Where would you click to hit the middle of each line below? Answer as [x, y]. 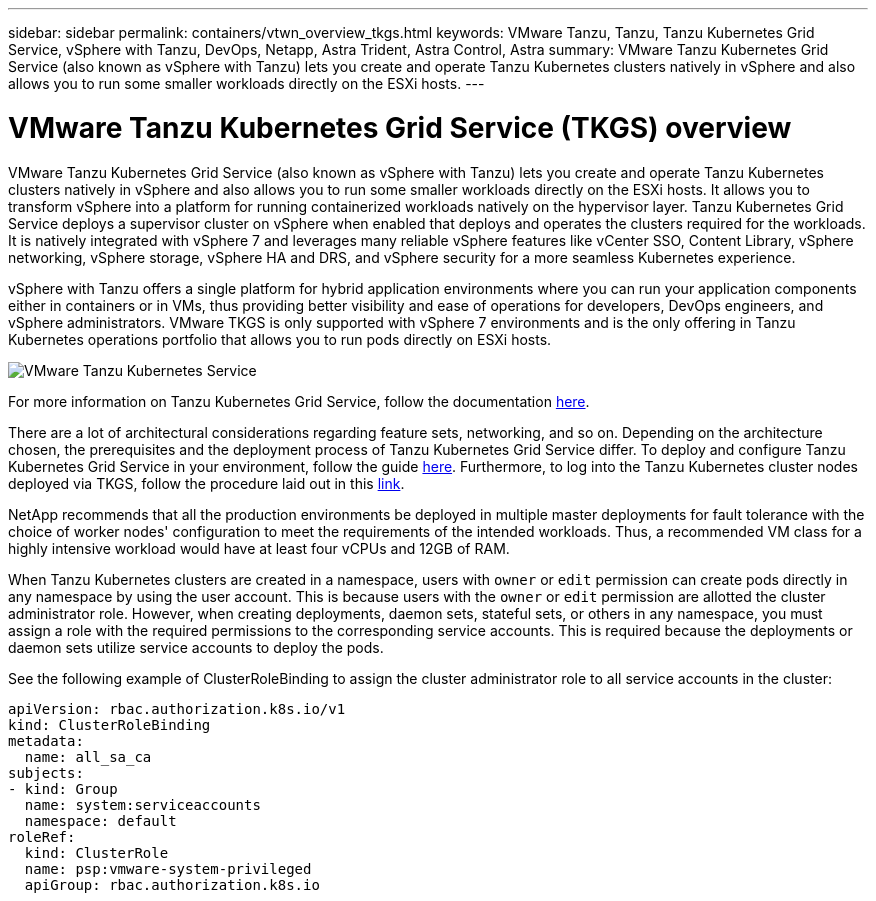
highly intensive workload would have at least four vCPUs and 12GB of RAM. [259, 548]
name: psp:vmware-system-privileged [168, 868]
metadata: [46, 740]
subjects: [46, 772]
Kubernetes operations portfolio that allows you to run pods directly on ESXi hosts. [280, 339]
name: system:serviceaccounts [142, 804]
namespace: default [100, 820]
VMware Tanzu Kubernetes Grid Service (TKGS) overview [400, 127]
